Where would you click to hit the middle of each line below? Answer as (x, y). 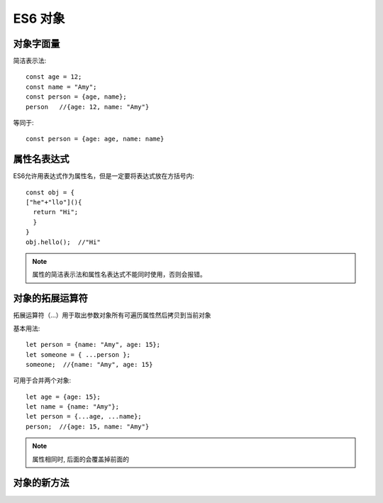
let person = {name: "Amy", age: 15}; (93, 345)
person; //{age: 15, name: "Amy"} (88, 426)
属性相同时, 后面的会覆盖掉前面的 (81, 459)
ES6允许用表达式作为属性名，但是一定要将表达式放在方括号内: (104, 176)
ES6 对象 (39, 18)
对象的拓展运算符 (50, 298)
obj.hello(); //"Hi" (63, 242)
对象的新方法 (41, 483)
